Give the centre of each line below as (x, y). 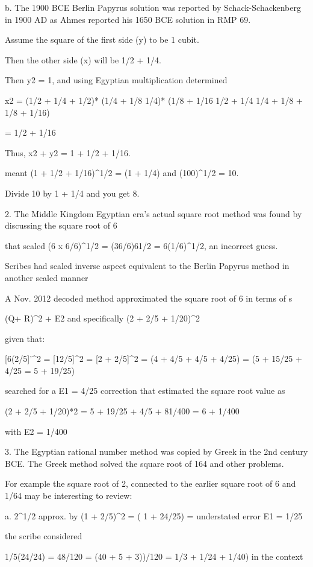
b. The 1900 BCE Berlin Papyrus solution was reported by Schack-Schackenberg (153, 7)
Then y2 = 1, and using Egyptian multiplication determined (116, 80)
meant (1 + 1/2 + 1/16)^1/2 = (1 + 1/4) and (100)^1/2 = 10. (122, 173)
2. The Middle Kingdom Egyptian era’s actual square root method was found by (153, 213)
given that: (25, 338)
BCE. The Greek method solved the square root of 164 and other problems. (144, 463)
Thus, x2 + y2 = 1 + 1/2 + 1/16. (68, 152)
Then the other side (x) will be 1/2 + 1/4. (83, 59)
